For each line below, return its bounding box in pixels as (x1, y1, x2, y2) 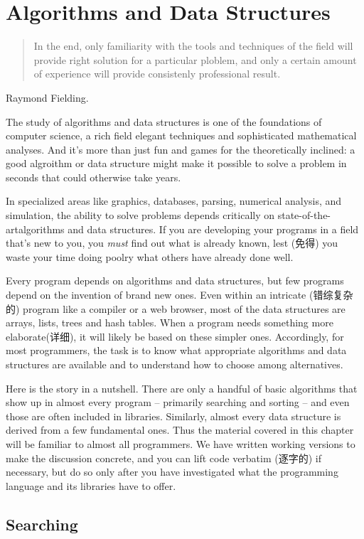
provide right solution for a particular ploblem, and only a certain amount (33, 52, 357, 67)
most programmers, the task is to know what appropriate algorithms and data (6, 343, 347, 358)
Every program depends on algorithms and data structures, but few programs (6, 273, 344, 288)
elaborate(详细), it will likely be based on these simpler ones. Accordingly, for (6, 329, 344, 343)
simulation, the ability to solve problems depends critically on (6, 208, 275, 223)
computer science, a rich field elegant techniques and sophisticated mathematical (6, 128, 357, 143)
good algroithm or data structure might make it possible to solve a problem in (6, 156, 347, 171)
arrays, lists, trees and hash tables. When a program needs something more (6, 315, 333, 330)
